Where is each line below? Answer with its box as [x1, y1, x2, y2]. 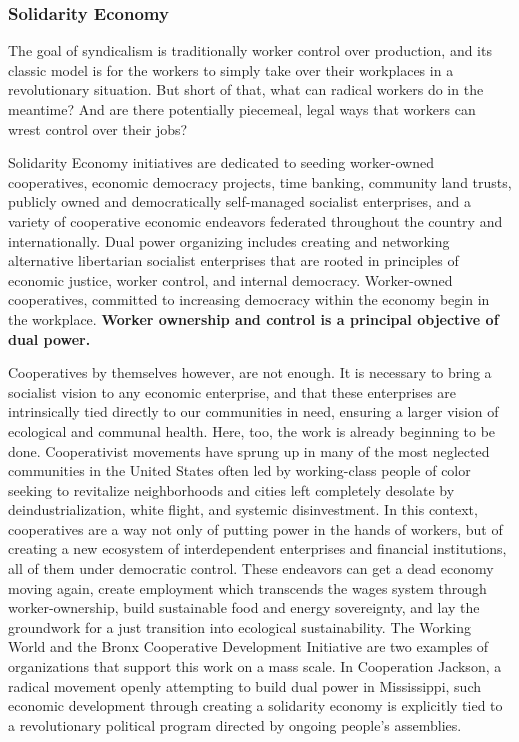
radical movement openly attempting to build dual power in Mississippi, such [8, 675, 481, 696]
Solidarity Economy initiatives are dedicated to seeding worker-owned [8, 152, 434, 173]
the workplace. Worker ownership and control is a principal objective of [8, 308, 499, 329]
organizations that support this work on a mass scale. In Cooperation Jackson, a [8, 656, 502, 677]
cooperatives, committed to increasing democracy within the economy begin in [8, 289, 490, 310]
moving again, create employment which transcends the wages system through [8, 577, 487, 598]
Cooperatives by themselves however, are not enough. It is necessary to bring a [8, 362, 492, 383]
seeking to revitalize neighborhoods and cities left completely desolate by [8, 479, 455, 500]
